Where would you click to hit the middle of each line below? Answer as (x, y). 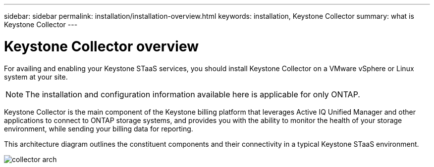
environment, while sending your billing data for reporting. (99, 128)
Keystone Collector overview (101, 46)
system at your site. (36, 77)
